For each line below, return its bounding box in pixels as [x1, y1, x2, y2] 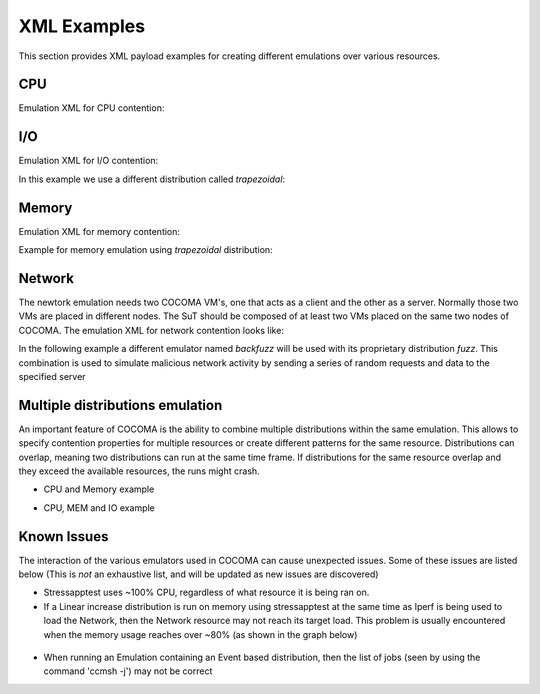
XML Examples [18, 15, 145, 37]
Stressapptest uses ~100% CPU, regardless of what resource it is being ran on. [43, 586, 370, 599]
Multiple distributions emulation [18, 396, 223, 414]
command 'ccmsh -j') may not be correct [43, 665, 213, 677]
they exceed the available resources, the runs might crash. [18, 465, 260, 477]
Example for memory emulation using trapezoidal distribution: [18, 244, 274, 256]
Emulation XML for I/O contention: [18, 155, 159, 167]
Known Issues [18, 528, 109, 545]
